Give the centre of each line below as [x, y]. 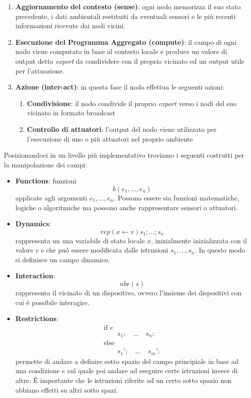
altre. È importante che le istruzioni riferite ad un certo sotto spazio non [123, 380]
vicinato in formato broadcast [71, 113]
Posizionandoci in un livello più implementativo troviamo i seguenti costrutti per [124, 155]
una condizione [37, 371]
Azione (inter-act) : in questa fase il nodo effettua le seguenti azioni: [120, 87]
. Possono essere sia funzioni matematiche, [176, 197]
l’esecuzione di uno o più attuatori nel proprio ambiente [110, 138]
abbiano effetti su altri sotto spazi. [67, 389]
